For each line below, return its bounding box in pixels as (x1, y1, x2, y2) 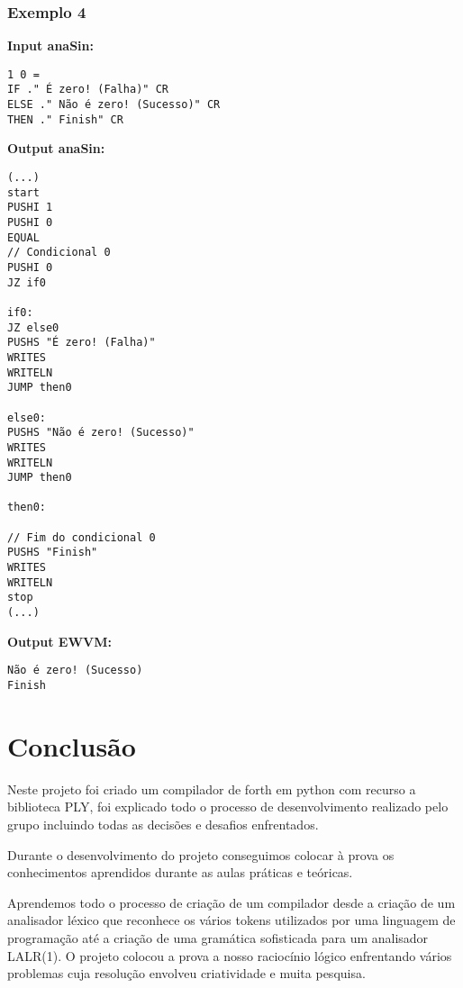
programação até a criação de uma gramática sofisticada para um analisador (7, 928, 429, 947)
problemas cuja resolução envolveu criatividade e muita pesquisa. (7, 964, 366, 983)
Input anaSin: (7, 36, 94, 55)
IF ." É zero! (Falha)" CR (7, 83, 168, 96)
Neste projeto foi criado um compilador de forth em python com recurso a (7, 779, 416, 798)
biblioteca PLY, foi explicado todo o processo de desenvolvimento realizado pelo (7, 797, 449, 816)
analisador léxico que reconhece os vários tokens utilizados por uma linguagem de (7, 911, 456, 929)
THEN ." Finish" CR (7, 113, 123, 126)
